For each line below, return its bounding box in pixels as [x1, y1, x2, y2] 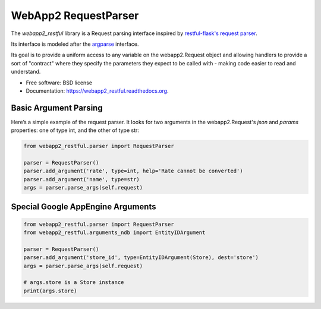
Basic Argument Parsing [11, 103, 103, 113]
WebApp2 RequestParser [11, 9, 139, 22]
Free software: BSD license [26, 79, 92, 86]
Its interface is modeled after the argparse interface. [11, 40, 139, 48]
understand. [11, 68, 41, 75]
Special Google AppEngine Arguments [11, 201, 156, 212]
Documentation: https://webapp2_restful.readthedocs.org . [26, 87, 169, 94]
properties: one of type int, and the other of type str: [11, 127, 140, 134]
